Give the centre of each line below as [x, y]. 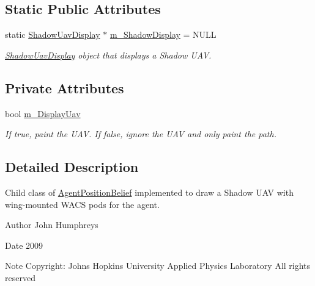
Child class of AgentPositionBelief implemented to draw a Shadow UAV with [149, 192]
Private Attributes [65, 88]
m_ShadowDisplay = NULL [163, 34]
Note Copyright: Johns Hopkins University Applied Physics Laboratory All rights [158, 266]
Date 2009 [24, 245]
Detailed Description [72, 167]
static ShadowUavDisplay [53, 34]
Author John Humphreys [52, 225]
